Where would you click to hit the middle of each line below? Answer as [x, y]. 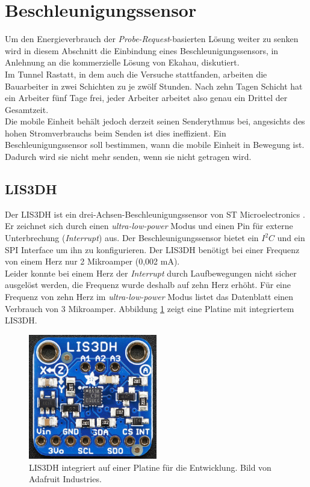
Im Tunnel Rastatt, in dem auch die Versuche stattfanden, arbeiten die [136, 74]
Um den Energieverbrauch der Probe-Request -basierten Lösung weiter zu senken [152, 39]
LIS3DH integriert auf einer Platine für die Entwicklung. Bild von [150, 467]
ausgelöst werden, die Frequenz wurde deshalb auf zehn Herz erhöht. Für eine [148, 285]
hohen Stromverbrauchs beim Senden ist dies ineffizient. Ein [116, 133]
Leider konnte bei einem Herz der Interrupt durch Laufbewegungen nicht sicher [151, 273]
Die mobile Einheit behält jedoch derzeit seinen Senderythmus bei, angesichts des [155, 121]
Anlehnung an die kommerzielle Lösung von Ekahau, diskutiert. [122, 62]
